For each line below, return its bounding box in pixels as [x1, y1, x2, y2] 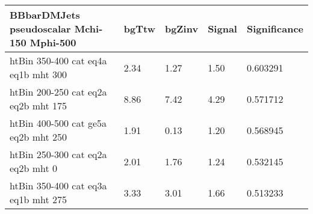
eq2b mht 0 [10, 161, 58, 175]
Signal [208, 22, 237, 35]
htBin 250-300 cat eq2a [10, 147, 107, 161]
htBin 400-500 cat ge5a [10, 116, 107, 130]
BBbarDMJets [10, 8, 80, 22]
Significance [246, 22, 303, 35]
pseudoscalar [10, 22, 71, 35]
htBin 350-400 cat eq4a [10, 53, 107, 67]
